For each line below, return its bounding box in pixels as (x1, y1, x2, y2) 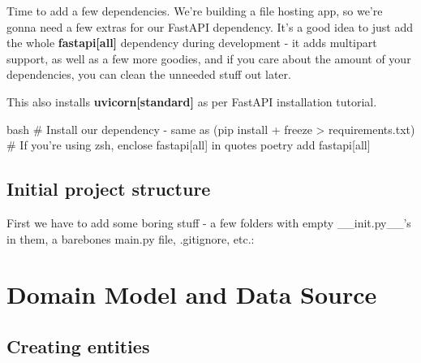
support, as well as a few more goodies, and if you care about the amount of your (6, 50, 411, 67)
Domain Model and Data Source (6, 278, 377, 311)
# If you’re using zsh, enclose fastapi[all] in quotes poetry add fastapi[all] (6, 136, 371, 153)
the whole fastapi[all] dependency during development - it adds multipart (6, 34, 377, 51)
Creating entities (6, 333, 150, 358)
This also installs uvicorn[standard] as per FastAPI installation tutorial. (6, 93, 377, 110)
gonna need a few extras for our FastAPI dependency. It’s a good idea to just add (6, 18, 413, 35)
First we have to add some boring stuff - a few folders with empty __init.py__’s (6, 214, 411, 231)
